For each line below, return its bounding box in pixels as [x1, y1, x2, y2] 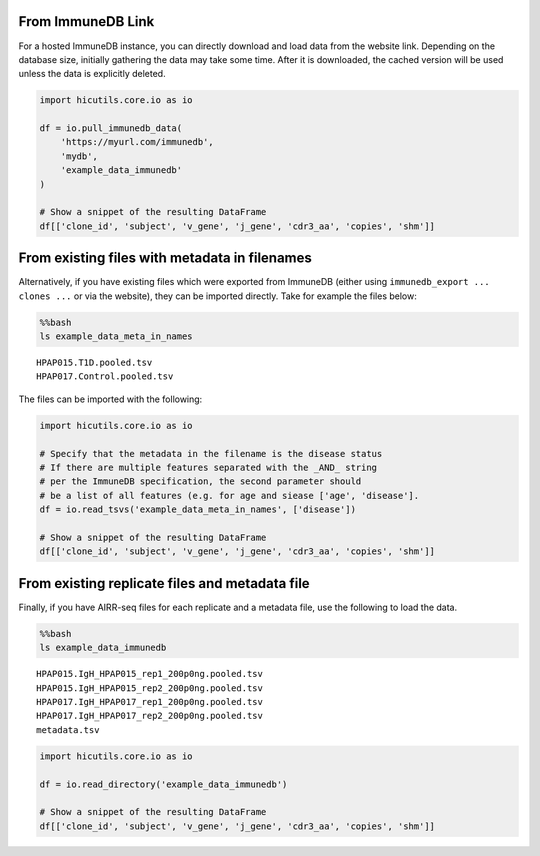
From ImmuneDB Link [18, 13, 155, 30]
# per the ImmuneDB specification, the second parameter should [39, 476, 362, 487]
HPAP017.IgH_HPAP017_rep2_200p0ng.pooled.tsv [36, 710, 264, 722]
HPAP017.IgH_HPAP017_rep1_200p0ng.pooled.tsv [36, 696, 264, 707]
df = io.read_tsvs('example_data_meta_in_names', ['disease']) [39, 504, 357, 515]
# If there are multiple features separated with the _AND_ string [39, 461, 378, 473]
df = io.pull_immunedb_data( [39, 123, 183, 134]
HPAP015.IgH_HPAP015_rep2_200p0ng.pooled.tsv [36, 682, 264, 694]
